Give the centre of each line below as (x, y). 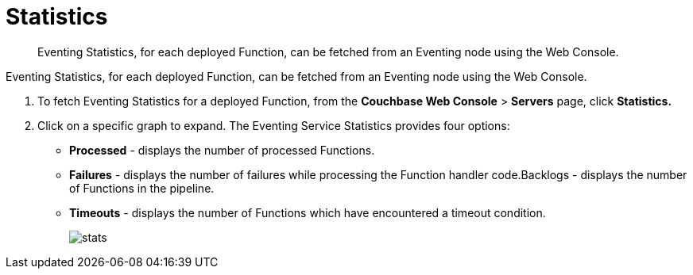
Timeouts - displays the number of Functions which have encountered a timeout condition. (308, 212)
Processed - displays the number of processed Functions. (222, 150)
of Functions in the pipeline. (142, 188)
